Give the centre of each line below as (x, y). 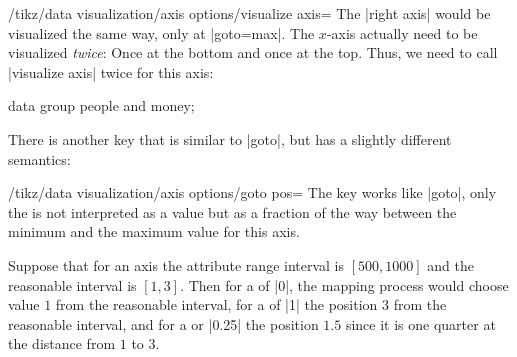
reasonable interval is (72, 284)
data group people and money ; (101, 105)
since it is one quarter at (420, 323)
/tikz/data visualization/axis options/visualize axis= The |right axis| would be (249, 13)
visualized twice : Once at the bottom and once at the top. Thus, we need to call (253, 52)
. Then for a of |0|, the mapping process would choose (344, 284)
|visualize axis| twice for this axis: (111, 71)
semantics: (39, 158)
